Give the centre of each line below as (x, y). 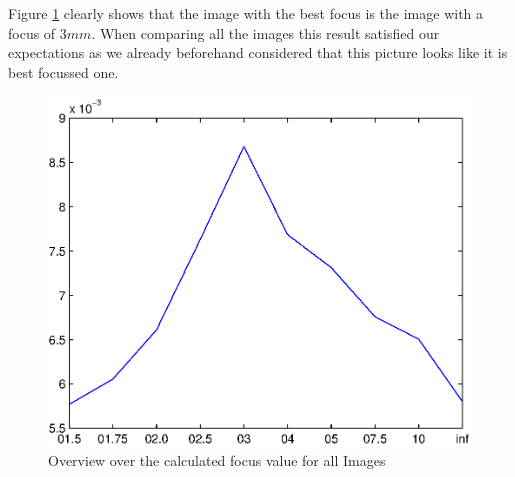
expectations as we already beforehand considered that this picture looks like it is (258, 52)
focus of (32, 32)
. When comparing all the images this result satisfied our (265, 32)
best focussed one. (63, 71)
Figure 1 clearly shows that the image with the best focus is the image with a (246, 13)
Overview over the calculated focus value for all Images (217, 460)
